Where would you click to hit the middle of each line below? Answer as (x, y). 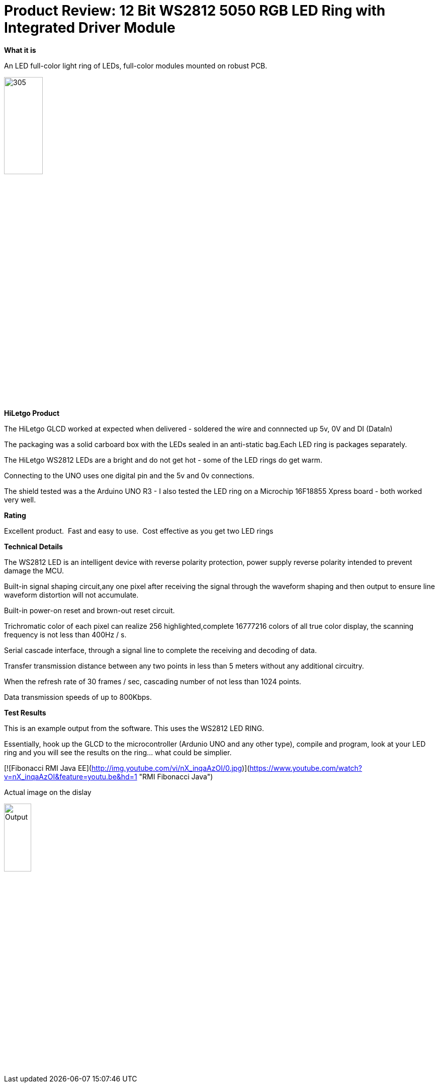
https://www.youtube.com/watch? (306, 768)
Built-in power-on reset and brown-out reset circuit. (90, 611)
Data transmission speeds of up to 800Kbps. (78, 697)
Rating (15, 516)
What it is (20, 50)
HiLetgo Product (32, 413)
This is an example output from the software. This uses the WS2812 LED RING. (134, 729)
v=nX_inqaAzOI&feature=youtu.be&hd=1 (71, 777)
